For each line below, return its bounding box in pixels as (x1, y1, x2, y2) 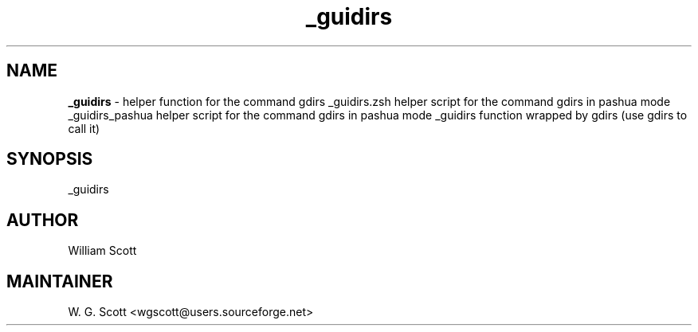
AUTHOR (6, 209, 79, 230)
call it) (68, 121, 100, 135)
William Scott (68, 244, 137, 258)
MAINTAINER (6, 271, 113, 291)
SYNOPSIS (6, 149, 93, 170)
